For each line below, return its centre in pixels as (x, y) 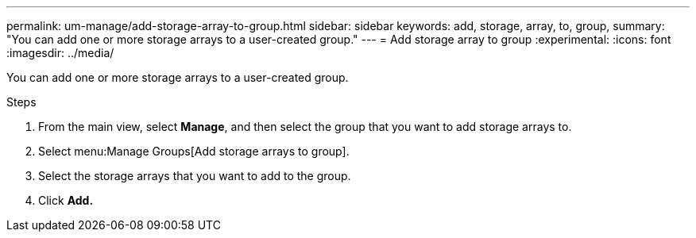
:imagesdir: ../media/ (60, 53)
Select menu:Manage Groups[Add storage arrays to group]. (194, 151)
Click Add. (66, 200)
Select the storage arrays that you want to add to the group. (195, 176)
